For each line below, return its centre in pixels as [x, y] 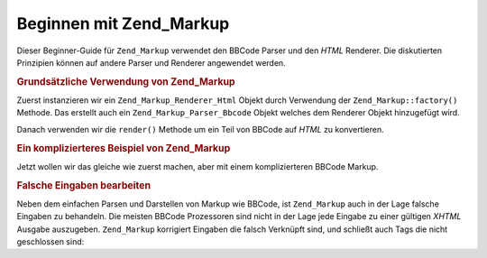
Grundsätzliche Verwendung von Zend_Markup [126, 81]
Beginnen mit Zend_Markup [123, 23]
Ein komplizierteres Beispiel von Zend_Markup [124, 148]
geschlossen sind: [51, 242]
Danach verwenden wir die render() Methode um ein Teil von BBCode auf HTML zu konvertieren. [201, 129]
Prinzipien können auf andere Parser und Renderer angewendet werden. [151, 62]
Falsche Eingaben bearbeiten [84, 185]
